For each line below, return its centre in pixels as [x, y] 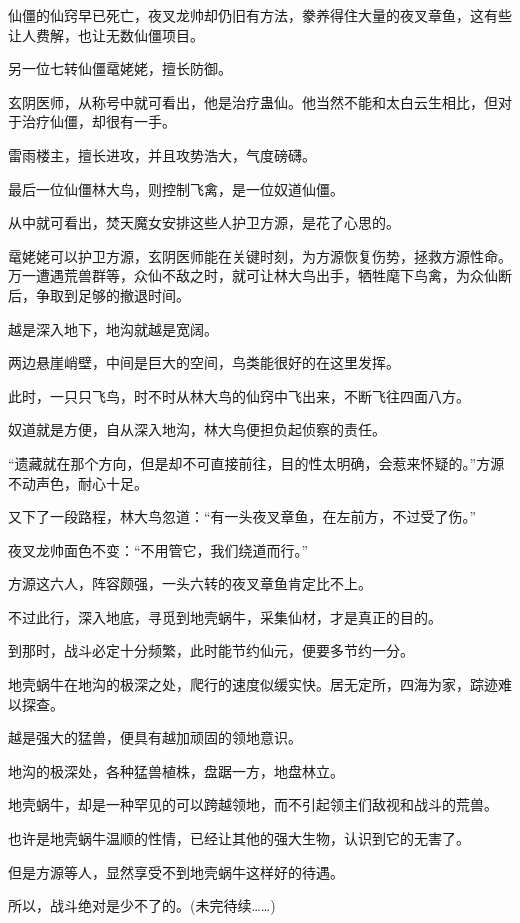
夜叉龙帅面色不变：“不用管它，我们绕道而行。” [158, 549]
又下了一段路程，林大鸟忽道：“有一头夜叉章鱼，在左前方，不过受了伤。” [242, 516]
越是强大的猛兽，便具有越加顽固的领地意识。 [155, 737]
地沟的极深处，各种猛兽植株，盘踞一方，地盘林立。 [176, 770]
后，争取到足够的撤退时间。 [99, 294]
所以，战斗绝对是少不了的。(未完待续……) [142, 905]
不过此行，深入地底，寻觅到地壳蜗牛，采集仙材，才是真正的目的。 [225, 616]
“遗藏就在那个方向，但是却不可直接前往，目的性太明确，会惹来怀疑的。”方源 [256, 462]
